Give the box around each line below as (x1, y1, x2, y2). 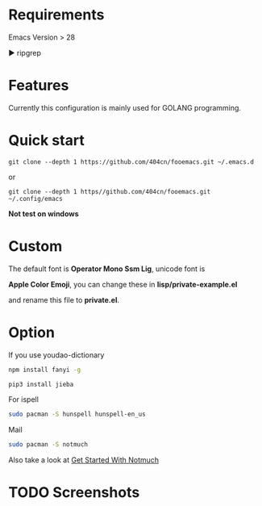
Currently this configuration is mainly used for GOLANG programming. (8, 102, 242, 112)
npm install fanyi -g (8, 366, 81, 374)
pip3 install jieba (8, 380, 74, 388)
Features (8, 77, 69, 94)
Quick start (8, 132, 85, 150)
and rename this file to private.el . (8, 295, 119, 304)
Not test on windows (8, 208, 79, 219)
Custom (8, 237, 63, 255)
